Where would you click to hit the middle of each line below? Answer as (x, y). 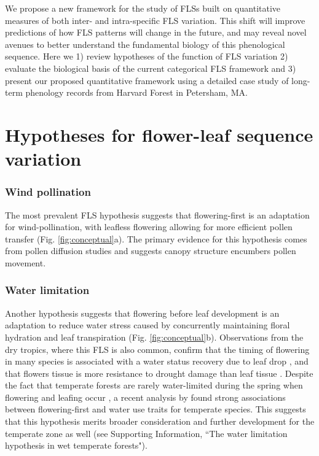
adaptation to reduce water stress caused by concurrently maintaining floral (148, 325)
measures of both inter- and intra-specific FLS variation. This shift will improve (155, 20)
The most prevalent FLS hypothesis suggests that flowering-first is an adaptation (157, 214)
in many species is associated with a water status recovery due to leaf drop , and (157, 361)
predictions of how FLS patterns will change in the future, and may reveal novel (156, 32)
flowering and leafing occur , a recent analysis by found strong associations (145, 397)
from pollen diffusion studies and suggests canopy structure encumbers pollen (151, 251)
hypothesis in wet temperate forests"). (76, 445)
